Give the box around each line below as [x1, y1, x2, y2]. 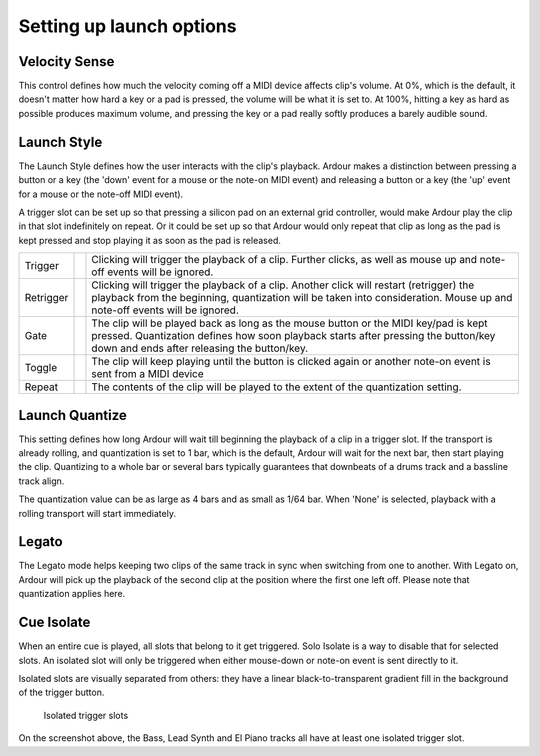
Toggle [24, 361, 58, 375]
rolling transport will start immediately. [18, 507, 177, 519]
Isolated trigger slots [43, 709, 129, 721]
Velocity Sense [18, 53, 115, 70]
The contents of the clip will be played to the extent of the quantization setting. [91, 380, 462, 394]
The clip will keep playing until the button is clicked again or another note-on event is [91, 355, 491, 369]
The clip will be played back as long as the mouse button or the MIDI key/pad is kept [91, 316, 488, 330]
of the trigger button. [18, 686, 105, 699]
